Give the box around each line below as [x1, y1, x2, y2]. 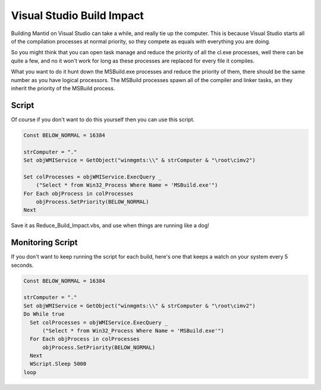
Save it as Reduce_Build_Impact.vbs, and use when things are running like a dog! [11, 222, 209, 229]
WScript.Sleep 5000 [30, 360, 87, 367]
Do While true [23, 311, 65, 317]
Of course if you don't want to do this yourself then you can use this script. [11, 116, 195, 123]
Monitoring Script [11, 238, 78, 248]
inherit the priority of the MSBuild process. [11, 84, 115, 92]
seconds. [11, 262, 34, 269]
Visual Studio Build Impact [11, 9, 144, 22]
